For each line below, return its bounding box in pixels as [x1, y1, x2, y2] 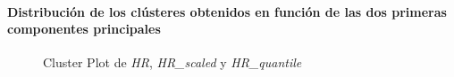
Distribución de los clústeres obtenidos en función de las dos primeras [7, 2, 447, 20]
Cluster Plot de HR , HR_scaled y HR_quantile [43, 53, 302, 72]
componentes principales [7, 19, 161, 38]
